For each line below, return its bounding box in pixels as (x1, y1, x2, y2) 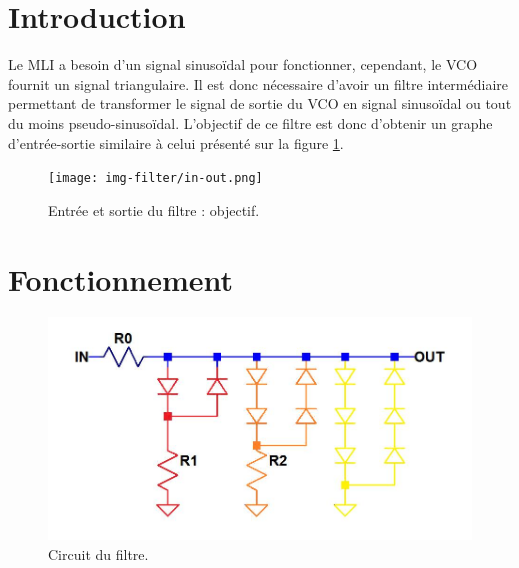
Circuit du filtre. (48, 543, 149, 564)
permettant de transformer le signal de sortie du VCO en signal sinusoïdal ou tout (8, 93, 512, 114)
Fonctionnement (8, 258, 234, 299)
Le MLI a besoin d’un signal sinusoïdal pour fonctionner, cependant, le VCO (8, 54, 478, 75)
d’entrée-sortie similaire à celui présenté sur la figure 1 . (8, 132, 344, 153)
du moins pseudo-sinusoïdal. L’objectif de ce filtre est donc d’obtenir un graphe (8, 112, 493, 133)
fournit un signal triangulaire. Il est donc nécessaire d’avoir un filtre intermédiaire (8, 73, 508, 94)
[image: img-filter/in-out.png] (48, 171, 263, 186)
